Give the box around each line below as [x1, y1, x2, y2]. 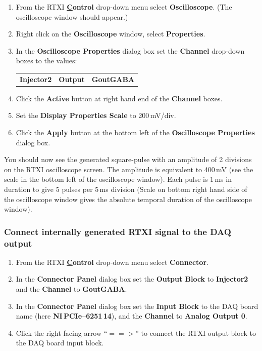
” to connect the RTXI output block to [135, 327, 256, 338]
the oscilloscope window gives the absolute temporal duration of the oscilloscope [4, 193, 252, 204]
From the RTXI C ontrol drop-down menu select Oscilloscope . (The [16, 2, 232, 12]
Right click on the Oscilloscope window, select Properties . [16, 28, 205, 39]
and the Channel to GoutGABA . [16, 284, 127, 294]
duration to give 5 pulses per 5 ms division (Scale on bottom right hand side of [4, 183, 247, 194]
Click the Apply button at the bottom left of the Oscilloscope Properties [16, 127, 255, 137]
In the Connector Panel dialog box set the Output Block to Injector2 [16, 274, 248, 284]
